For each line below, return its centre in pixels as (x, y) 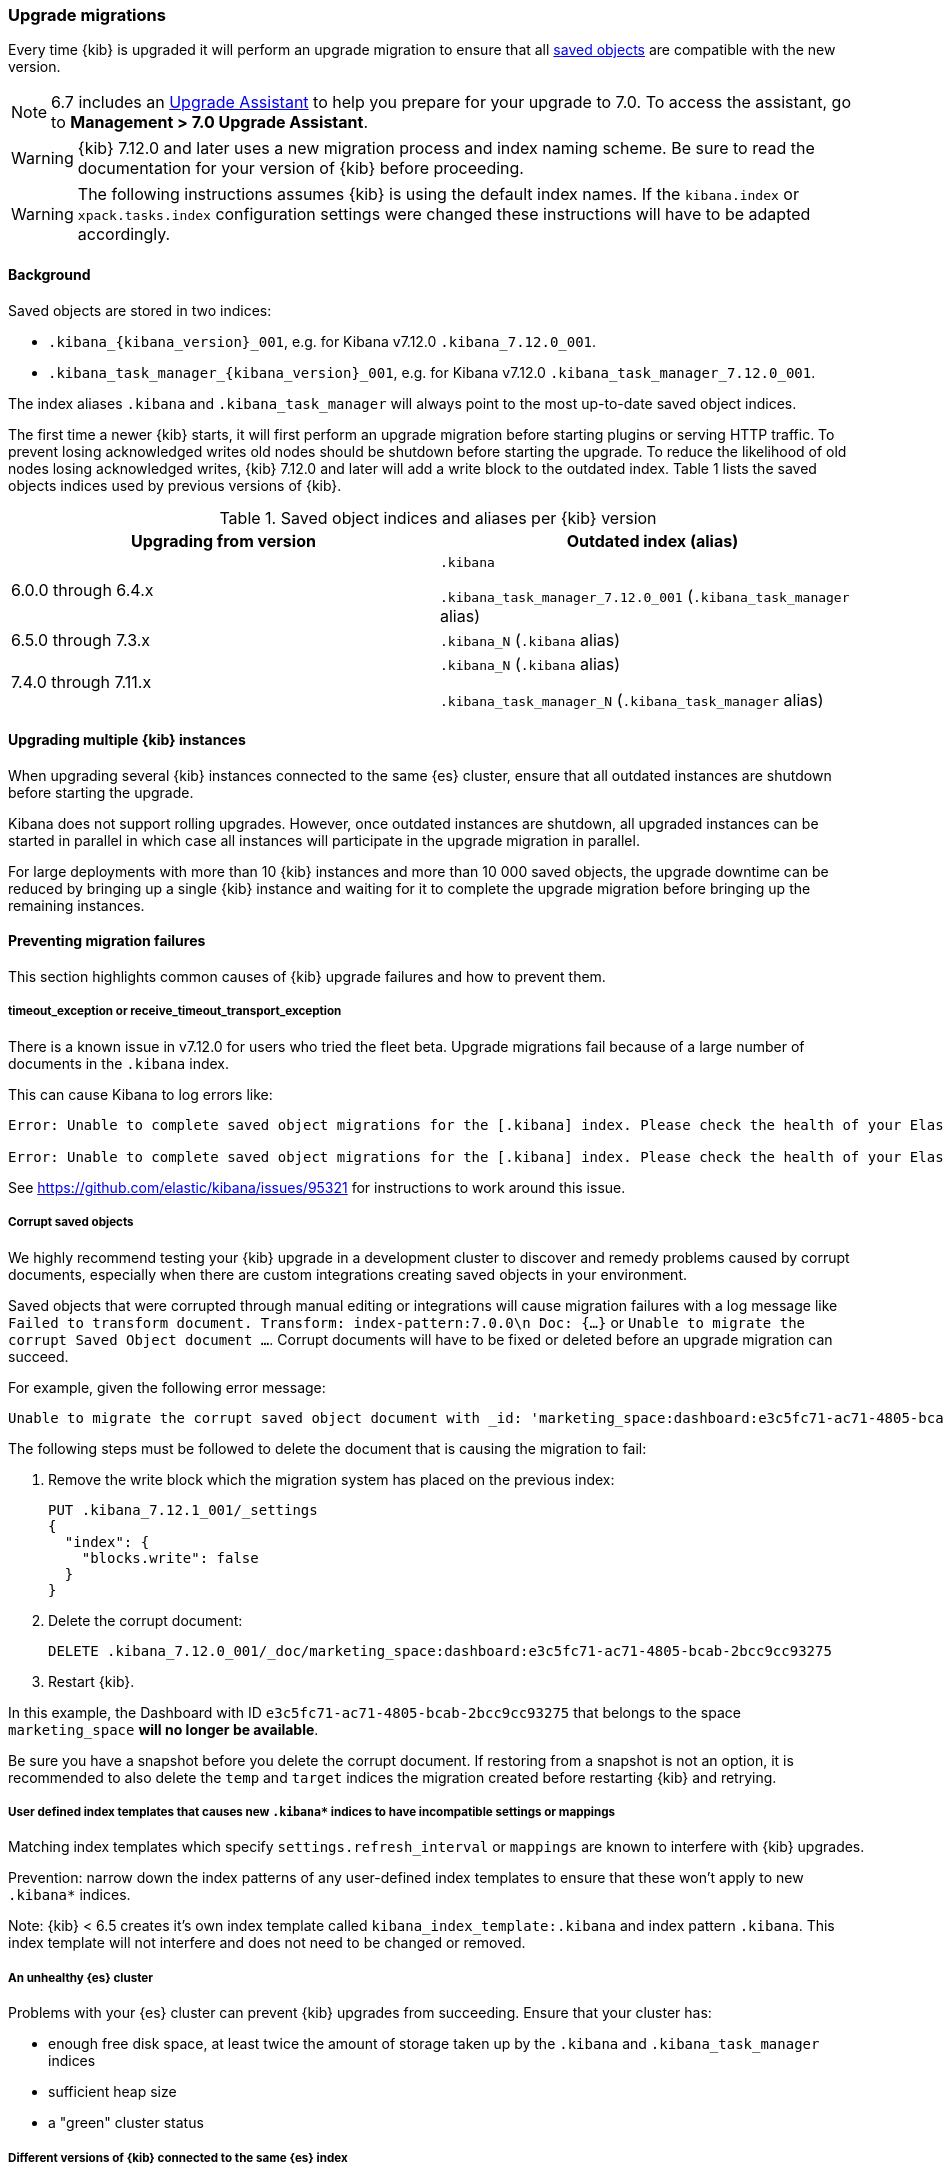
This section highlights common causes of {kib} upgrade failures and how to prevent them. (307, 977)
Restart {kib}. (91, 1681)
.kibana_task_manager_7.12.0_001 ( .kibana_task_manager (645, 595)
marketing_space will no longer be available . (163, 1729)
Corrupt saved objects (71, 1222)
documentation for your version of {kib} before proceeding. (300, 168)
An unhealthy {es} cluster (80, 1977)
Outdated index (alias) (652, 540)
